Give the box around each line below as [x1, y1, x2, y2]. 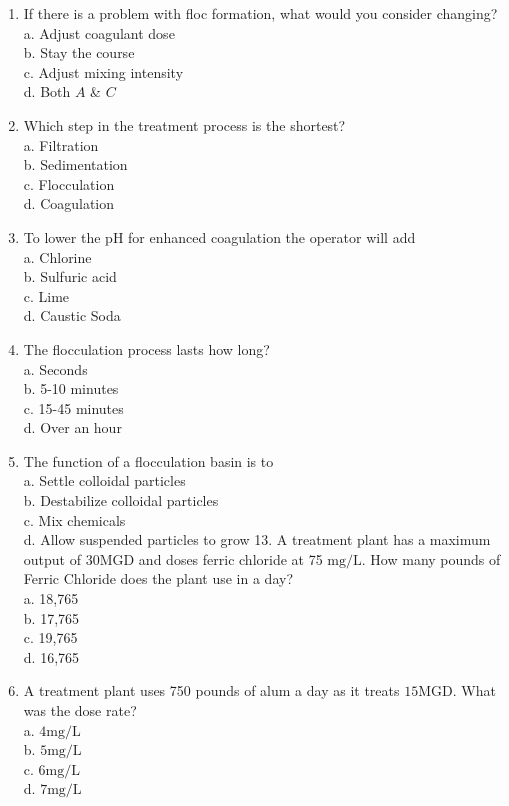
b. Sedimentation [23, 154, 128, 175]
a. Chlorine [23, 246, 92, 267]
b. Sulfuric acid [23, 266, 117, 287]
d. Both [23, 81, 71, 102]
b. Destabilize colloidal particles [23, 490, 219, 511]
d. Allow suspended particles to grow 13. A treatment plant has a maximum [23, 529, 491, 550]
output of [23, 548, 81, 569]
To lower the [23, 226, 101, 247]
